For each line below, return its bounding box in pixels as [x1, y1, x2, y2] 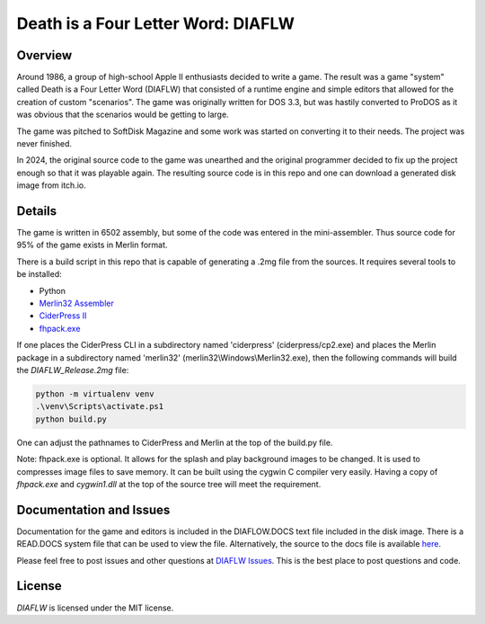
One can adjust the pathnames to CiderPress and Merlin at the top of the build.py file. [16, 437, 333, 448]
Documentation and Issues [16, 502, 171, 517]
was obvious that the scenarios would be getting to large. [16, 109, 229, 120]
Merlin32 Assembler [39, 298, 114, 309]
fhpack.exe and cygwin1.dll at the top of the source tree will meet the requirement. [16, 478, 322, 489]
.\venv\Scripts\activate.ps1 [35, 401, 164, 412]
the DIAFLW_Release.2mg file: [16, 365, 129, 375]
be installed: [16, 269, 62, 280]
